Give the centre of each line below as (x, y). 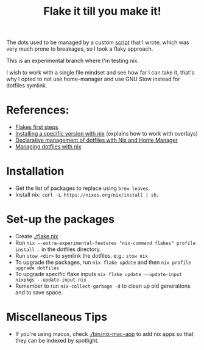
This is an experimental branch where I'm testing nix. (72, 61)
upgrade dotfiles (37, 268)
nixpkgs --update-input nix (51, 280)
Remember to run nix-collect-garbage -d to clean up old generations (103, 286)
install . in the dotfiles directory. (58, 249)
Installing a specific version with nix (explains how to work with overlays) (106, 134)
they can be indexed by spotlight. (57, 340)
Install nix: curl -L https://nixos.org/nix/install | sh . (86, 195)
